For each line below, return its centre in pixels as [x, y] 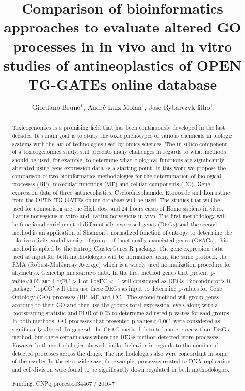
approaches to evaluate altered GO [122, 27]
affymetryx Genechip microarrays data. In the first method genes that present [110, 273]
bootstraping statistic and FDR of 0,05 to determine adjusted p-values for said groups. [121, 313]
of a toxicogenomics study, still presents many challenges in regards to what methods [119, 152]
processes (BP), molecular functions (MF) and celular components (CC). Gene [111, 184]
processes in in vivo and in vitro [122, 46]
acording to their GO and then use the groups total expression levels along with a [115, 305]
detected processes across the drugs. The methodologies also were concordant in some [120, 353]
